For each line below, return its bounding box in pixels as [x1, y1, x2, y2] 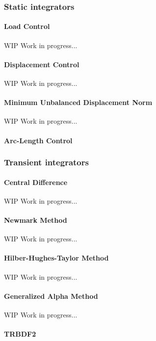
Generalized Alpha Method [4, 290, 98, 301]
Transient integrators [4, 156, 89, 168]
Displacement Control [4, 59, 79, 69]
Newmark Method [4, 215, 67, 225]
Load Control [4, 21, 50, 31]
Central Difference [4, 177, 68, 187]
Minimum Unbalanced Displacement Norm [4, 97, 153, 107]
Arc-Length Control [4, 135, 73, 145]
